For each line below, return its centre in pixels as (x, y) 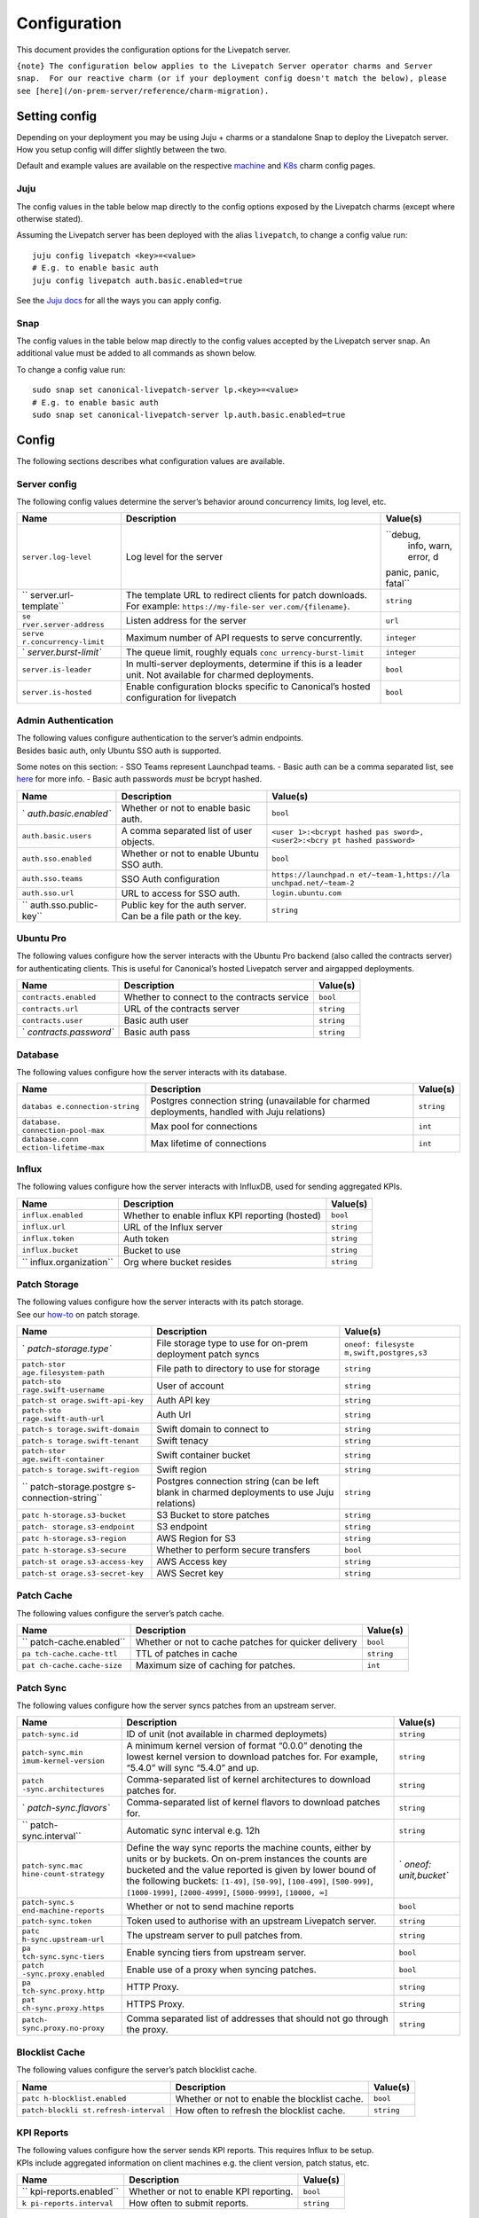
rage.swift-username (63, 1390)
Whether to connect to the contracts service (216, 997)
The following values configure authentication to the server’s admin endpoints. (160, 738)
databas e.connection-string (81, 1106)
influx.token (48, 1239)
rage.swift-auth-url (63, 1419)
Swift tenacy (182, 1441)
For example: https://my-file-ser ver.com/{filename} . (238, 606)
